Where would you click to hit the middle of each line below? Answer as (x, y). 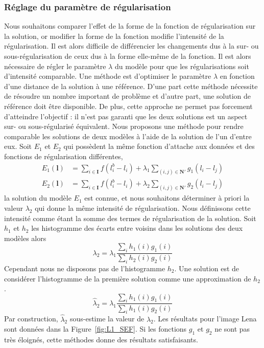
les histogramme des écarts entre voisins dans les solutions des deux (137, 228)
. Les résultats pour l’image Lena (205, 319)
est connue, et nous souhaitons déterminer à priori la (167, 198)
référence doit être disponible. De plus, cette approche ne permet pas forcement (128, 106)
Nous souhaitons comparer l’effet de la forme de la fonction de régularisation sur (130, 26)
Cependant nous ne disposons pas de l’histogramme (85, 268)
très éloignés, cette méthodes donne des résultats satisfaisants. (101, 339)
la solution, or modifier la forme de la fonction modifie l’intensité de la (114, 36)
